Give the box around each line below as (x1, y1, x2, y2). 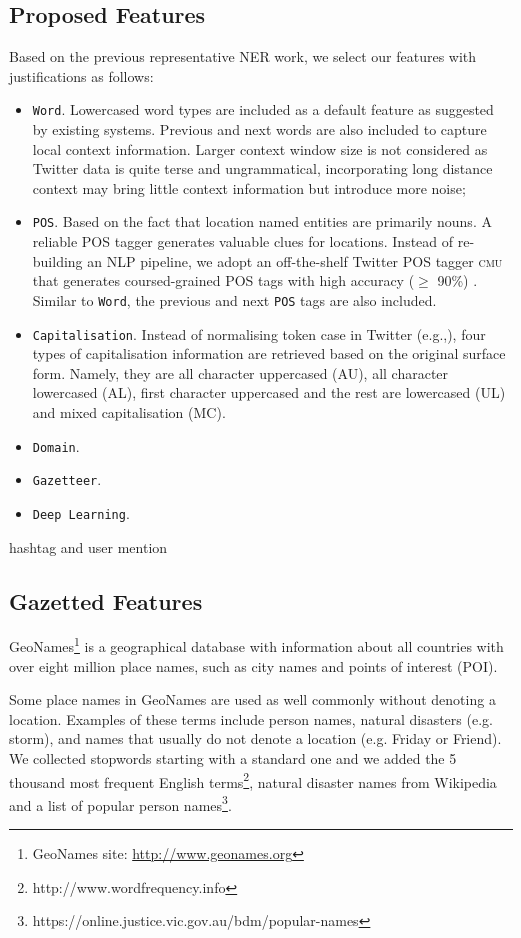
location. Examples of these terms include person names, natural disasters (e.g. (9, 708, 493, 729)
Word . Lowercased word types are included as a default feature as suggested (32, 99, 494, 120)
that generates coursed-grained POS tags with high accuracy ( (32, 270, 415, 291)
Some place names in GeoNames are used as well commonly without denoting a (9, 689, 496, 710)
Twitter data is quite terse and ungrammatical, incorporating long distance (32, 158, 493, 179)
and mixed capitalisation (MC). (32, 401, 226, 422)
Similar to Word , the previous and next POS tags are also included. (32, 289, 437, 310)
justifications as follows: (9, 65, 154, 86)
